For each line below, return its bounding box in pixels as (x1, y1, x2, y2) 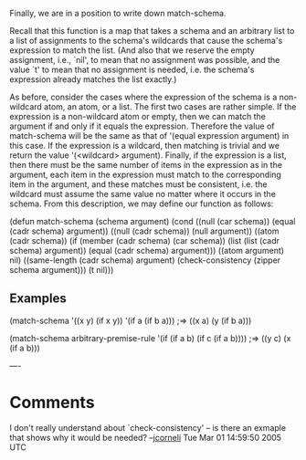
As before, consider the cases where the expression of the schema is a (9, 91, 278, 102)
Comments (9, 392, 95, 413)
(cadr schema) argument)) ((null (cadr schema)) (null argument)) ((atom (9, 225, 280, 236)
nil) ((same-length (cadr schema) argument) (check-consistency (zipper (9, 255, 281, 266)
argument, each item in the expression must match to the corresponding (9, 169, 281, 180)
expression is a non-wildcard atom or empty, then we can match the (9, 111, 267, 121)
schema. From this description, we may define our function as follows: (9, 198, 274, 209)
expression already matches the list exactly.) (9, 74, 177, 85)
